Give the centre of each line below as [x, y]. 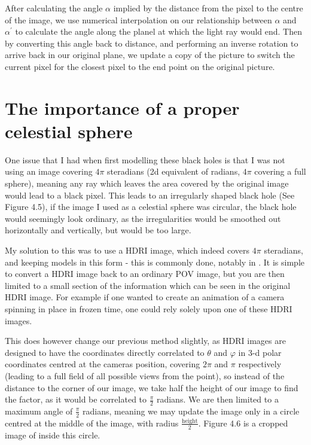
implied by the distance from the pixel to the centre [208, 8]
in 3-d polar [260, 352]
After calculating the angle [54, 8]
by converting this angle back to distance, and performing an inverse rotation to [152, 43]
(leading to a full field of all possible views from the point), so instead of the [145, 375]
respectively [260, 364]
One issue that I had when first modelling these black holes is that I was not [145, 159]
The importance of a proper [122, 107]
